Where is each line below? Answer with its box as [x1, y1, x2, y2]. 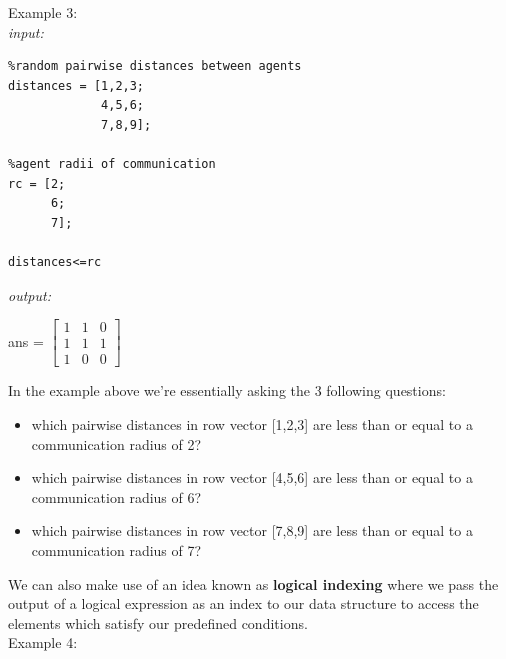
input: [8, 21, 44, 42]
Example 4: [8, 632, 78, 653]
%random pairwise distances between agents [8, 59, 302, 74]
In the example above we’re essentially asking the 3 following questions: [8, 380, 446, 401]
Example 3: [8, 2, 78, 22]
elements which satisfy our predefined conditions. [8, 612, 308, 633]
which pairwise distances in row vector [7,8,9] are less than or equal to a [31, 520, 473, 541]
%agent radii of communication [8, 157, 216, 172]
